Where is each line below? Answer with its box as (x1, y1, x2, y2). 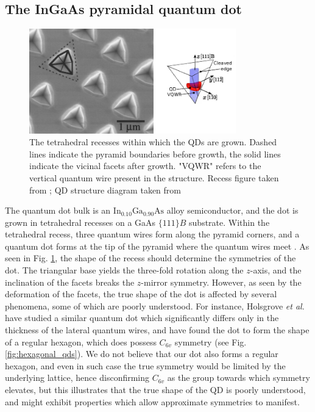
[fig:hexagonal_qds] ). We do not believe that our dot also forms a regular (5, 347, 278, 360)
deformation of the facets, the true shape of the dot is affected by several (5, 287, 277, 300)
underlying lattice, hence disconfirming (5, 371, 150, 384)
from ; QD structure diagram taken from (29, 183, 181, 196)
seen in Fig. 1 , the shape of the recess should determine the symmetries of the (5, 251, 296, 264)
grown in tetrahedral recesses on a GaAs (5, 215, 156, 228)
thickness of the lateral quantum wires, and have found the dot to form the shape (5, 323, 310, 336)
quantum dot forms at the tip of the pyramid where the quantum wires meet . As (5, 239, 310, 252)
